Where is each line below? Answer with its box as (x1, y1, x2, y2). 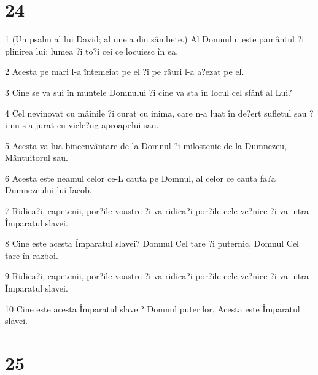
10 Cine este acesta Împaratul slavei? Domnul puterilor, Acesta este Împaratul (5, 302, 300, 315)
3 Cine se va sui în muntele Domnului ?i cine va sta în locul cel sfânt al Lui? (5, 85, 292, 98)
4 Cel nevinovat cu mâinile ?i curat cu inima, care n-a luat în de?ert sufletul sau (5, 106, 307, 119)
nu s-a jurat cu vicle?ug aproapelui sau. (10, 118, 159, 131)
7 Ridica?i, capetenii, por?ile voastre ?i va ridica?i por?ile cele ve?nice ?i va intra (5, 204, 309, 217)
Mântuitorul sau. (5, 151, 68, 164)
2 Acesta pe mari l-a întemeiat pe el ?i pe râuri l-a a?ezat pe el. (5, 65, 244, 78)
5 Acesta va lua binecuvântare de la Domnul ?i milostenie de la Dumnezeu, (5, 139, 287, 152)
